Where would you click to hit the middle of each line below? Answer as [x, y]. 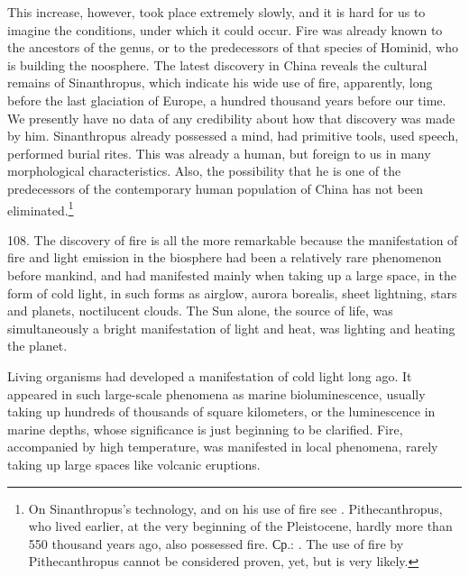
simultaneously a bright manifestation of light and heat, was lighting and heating [231, 328]
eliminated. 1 [41, 208]
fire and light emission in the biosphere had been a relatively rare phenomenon [225, 257]
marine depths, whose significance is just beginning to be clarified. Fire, [205, 429]
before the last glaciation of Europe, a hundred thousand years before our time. [227, 100]
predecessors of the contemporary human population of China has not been [215, 188]
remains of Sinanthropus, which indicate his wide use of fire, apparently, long [220, 82]
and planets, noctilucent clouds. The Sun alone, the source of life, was [200, 311]
